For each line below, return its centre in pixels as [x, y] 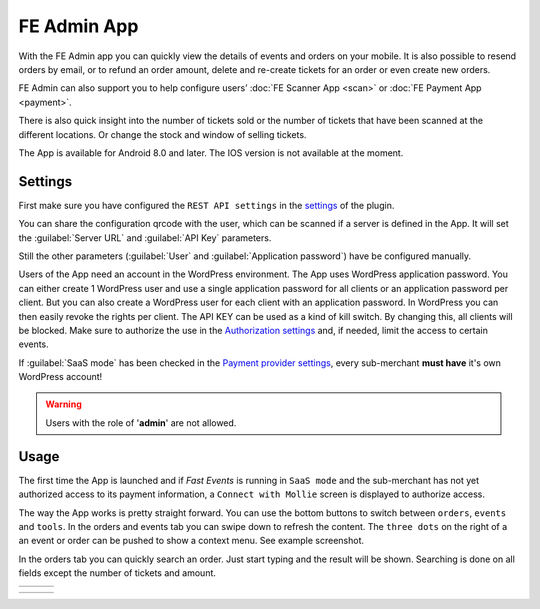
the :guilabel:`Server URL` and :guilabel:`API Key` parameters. [145, 237]
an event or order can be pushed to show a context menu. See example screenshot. [191, 541]
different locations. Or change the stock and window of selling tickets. [162, 134]
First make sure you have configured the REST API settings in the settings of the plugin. [206, 205]
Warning [63, 404]
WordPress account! [60, 377]
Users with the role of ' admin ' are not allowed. [141, 422]
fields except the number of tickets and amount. [117, 573]
